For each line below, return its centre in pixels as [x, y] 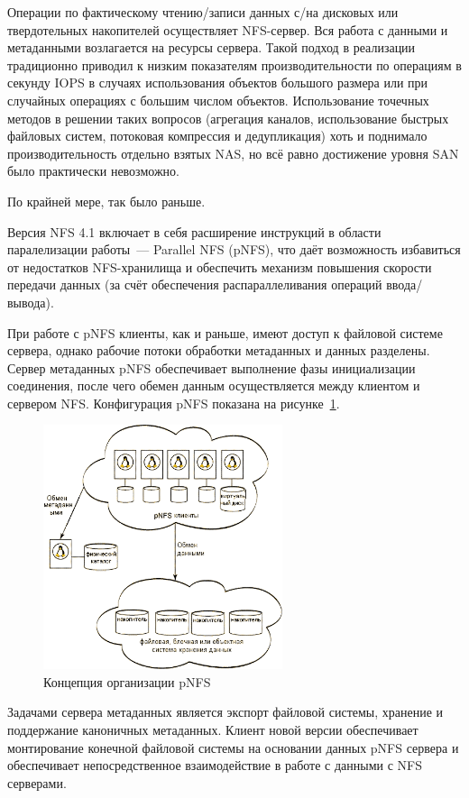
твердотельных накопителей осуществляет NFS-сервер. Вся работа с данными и [228, 29]
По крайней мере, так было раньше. [106, 201]
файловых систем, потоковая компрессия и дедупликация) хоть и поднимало [217, 136]
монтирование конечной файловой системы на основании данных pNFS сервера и [233, 747]
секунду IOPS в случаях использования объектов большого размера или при [218, 83]
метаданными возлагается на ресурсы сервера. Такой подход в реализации [212, 47]
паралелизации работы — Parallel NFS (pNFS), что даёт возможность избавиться [234, 249]
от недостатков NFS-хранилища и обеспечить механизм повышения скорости [220, 266]
